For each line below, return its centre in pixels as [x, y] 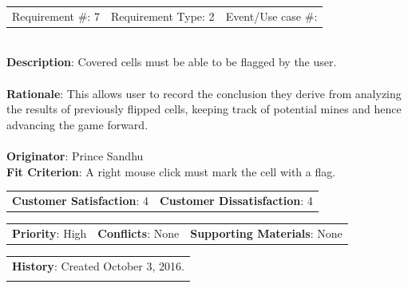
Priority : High [50, 233]
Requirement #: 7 [56, 16]
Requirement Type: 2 [162, 16]
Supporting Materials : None [266, 233]
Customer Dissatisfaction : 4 [236, 200]
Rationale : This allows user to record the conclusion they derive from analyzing [204, 93]
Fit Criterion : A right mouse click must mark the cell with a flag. [171, 171]
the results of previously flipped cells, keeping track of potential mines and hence [204, 109]
